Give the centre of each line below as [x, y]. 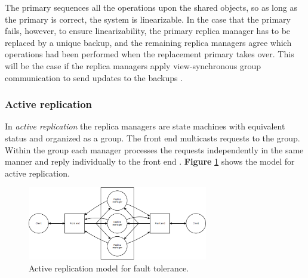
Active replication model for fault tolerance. [109, 268]
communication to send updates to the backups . [94, 77]
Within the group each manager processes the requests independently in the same [154, 149]
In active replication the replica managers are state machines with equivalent [145, 126]
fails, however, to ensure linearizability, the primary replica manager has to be [148, 31]
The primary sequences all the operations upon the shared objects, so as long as [151, 7]
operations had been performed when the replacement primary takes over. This [150, 54]
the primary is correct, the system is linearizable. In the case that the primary [148, 19]
